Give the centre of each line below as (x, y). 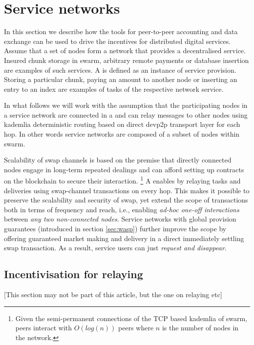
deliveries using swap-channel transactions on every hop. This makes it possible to (127, 190)
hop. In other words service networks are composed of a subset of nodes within (122, 134)
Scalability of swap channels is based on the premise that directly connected (118, 160)
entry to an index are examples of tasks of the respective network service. (114, 89)
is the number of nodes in (200, 328)
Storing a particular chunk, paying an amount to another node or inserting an (121, 79)
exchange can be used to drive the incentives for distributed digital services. (117, 41)
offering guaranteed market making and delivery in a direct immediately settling (124, 238)
